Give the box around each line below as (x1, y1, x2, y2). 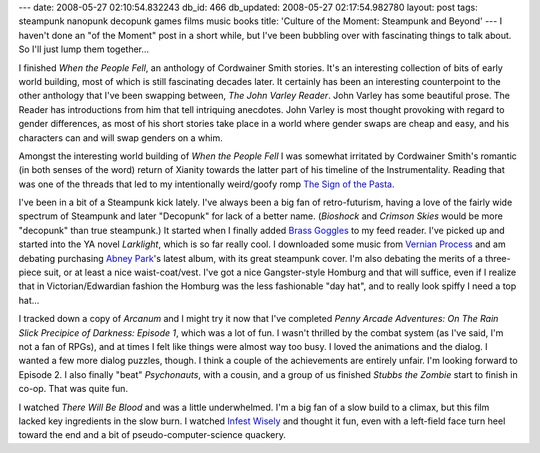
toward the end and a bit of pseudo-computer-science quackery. (18, 429, 287, 441)
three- (485, 252, 511, 264)
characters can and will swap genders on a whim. (18, 131, 224, 144)
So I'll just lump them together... (18, 43, 150, 55)
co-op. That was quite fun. (18, 383, 129, 395)
